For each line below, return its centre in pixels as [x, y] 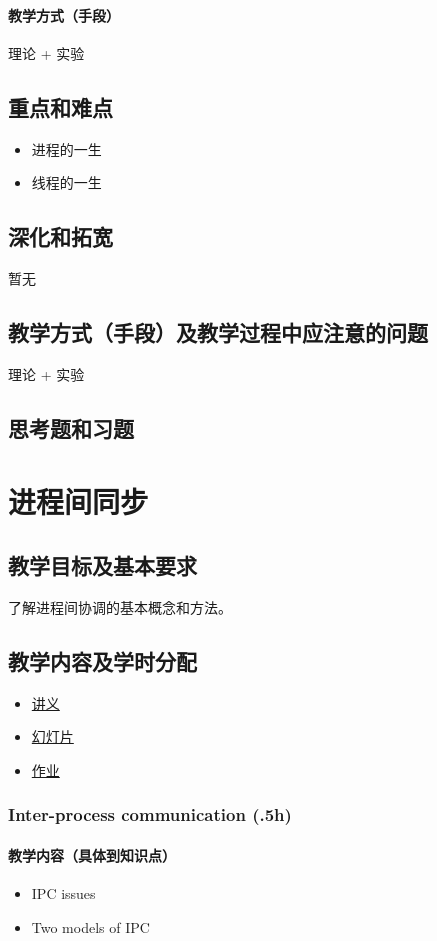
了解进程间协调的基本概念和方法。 [120, 606]
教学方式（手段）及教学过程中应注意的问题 [218, 331]
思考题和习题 [71, 427]
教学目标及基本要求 [102, 564]
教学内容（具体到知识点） [92, 854]
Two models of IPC [90, 926]
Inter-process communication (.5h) [150, 814]
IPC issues [63, 892]
